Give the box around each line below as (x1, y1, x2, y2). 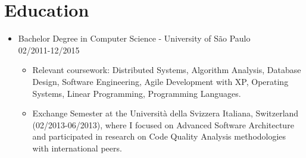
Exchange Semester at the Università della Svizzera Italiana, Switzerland (32, 107, 299, 119)
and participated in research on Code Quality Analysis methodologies (32, 130, 286, 143)
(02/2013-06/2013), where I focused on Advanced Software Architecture (32, 118, 294, 131)
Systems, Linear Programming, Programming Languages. (32, 87, 241, 99)
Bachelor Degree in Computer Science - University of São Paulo (18, 32, 251, 45)
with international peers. (32, 141, 122, 154)
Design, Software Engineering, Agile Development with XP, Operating (32, 75, 289, 87)
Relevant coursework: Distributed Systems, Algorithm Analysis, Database (32, 64, 301, 76)
